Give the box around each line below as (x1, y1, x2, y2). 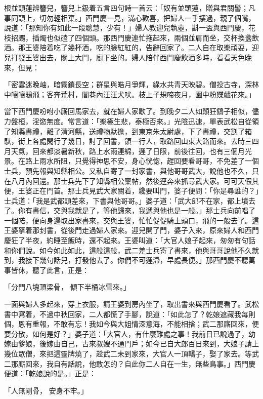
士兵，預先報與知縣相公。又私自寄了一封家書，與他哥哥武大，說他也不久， (4, 165, 252, 176)
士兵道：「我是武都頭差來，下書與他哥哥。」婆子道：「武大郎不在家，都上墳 (4, 195, 248, 206)
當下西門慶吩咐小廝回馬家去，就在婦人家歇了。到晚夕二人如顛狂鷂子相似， (4, 106, 252, 116)
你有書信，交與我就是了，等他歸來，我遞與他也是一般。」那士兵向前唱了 (18, 205, 255, 216)
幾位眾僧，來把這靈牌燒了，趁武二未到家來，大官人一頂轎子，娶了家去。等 (4, 348, 252, 358)
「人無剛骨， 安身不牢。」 (4, 385, 88, 395)
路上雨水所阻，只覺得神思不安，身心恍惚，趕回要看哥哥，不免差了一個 (25, 155, 259, 166)
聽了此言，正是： (32, 264, 89, 275)
